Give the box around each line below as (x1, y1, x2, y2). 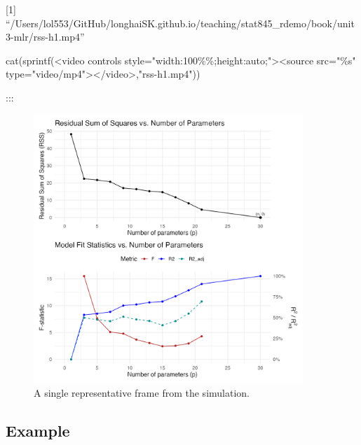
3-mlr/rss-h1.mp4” (6, 29, 85, 44)
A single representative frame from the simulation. (34, 386, 250, 400)
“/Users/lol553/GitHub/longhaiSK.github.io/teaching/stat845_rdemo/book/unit (6, 15, 355, 30)
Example (6, 420, 70, 442)
